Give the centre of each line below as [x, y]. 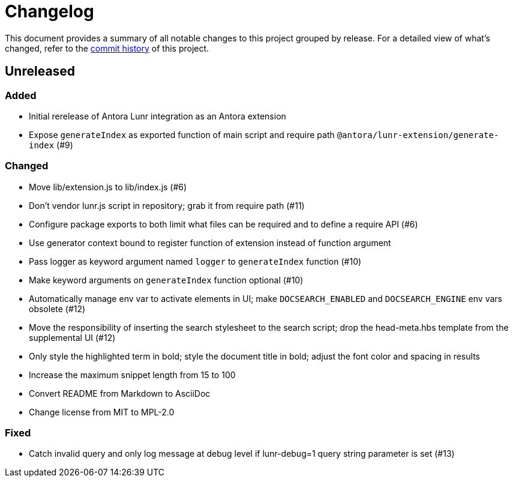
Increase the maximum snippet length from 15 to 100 [132, 375]
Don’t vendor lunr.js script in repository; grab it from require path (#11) [167, 205]
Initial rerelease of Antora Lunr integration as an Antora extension [157, 116]
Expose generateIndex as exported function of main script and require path [182, 134]
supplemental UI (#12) [72, 337]
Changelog [49, 11]
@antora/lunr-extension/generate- [418, 135]
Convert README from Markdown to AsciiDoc [120, 393]
